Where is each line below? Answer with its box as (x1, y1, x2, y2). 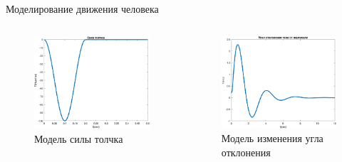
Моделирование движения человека (6, 1, 159, 16)
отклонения (221, 145, 271, 160)
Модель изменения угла (221, 131, 323, 146)
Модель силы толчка (34, 131, 123, 146)
